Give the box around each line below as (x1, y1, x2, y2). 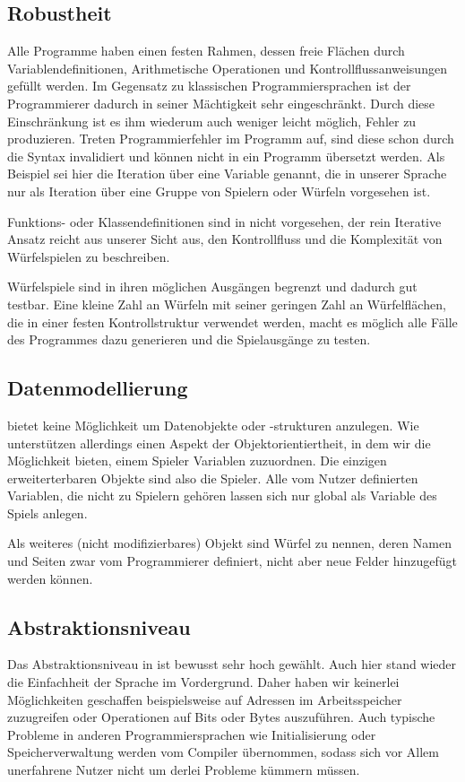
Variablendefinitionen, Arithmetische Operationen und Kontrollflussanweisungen (7, 58, 447, 77)
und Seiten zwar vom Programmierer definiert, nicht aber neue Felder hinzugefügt (7, 552, 458, 570)
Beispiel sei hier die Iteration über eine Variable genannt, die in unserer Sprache (7, 164, 447, 183)
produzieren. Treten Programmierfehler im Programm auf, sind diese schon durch (7, 129, 454, 148)
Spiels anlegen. (7, 503, 88, 522)
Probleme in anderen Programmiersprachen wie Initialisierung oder (7, 725, 376, 743)
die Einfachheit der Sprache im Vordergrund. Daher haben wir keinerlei (7, 673, 400, 691)
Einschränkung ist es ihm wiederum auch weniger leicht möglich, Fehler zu (7, 111, 417, 130)
